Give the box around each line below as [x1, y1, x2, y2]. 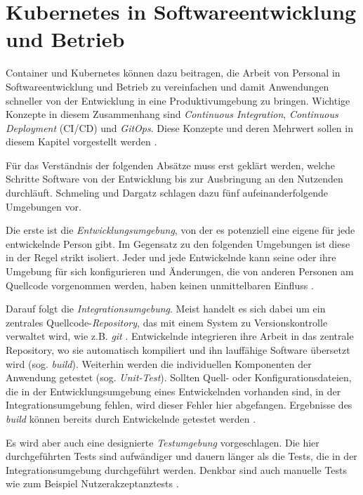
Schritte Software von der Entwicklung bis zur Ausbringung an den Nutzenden [6, 171, 343, 186]
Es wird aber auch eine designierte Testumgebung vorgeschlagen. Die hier [6, 435, 319, 449]
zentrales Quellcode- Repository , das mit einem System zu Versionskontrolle [6, 315, 328, 329]
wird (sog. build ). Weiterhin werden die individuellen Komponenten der [6, 356, 312, 371]
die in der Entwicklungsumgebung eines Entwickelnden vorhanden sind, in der [6, 383, 341, 398]
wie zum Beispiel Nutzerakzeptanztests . [6, 476, 179, 491]
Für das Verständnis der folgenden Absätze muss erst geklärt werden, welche [6, 157, 335, 172]
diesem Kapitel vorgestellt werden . [6, 134, 157, 149]
